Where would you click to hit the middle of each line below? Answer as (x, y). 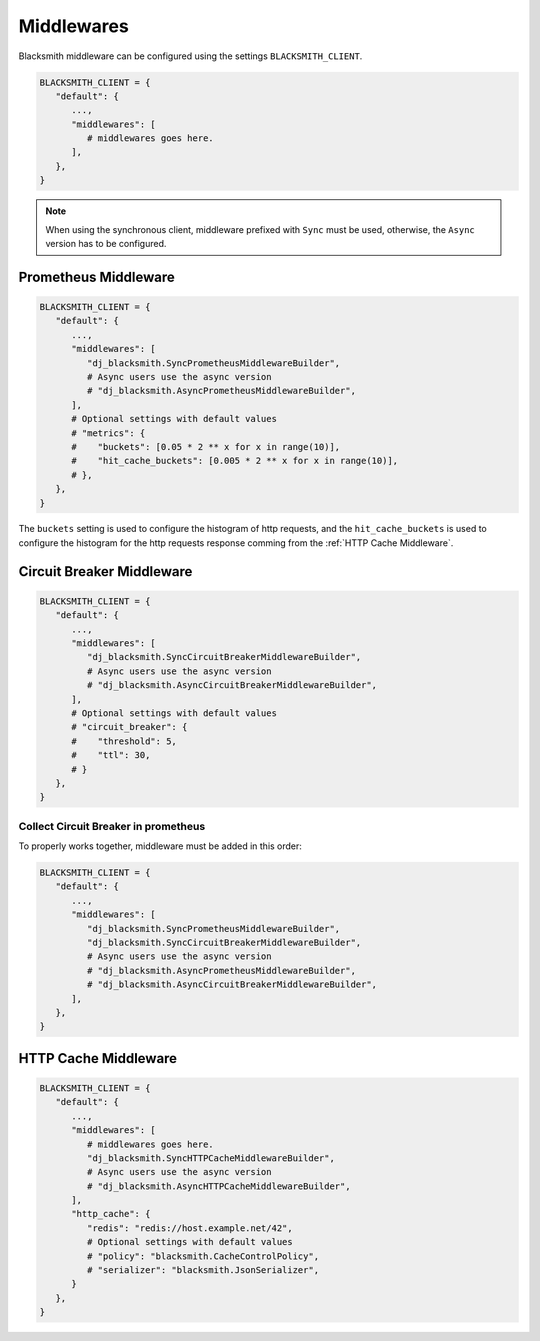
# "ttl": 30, (111, 755)
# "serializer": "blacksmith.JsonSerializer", (203, 1270)
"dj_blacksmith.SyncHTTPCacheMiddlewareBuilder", (210, 1158)
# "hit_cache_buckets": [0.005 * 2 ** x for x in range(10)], (235, 461)
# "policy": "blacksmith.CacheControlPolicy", (203, 1256)
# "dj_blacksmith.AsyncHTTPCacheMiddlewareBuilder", (218, 1186)
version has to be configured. (106, 244)
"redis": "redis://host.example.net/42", (190, 1228)
